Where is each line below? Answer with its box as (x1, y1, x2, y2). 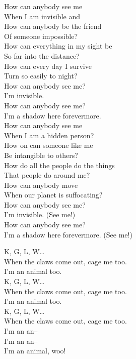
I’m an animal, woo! (4, 345, 66, 356)
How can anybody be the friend (4, 21, 102, 31)
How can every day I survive (4, 60, 92, 71)
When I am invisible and (4, 11, 80, 21)
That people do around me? (4, 170, 90, 180)
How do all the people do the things (4, 159, 115, 170)
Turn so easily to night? (4, 70, 78, 81)
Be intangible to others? (4, 149, 78, 160)
